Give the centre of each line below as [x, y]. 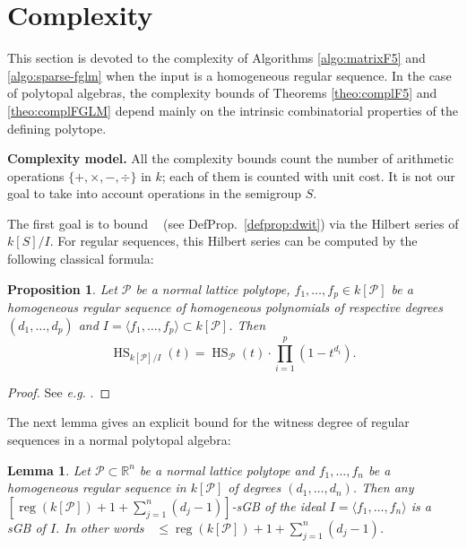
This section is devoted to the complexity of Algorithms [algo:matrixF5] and [216, 58]
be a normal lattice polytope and [227, 470]
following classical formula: [81, 259]
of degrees [255, 487]
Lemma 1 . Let [49, 470]
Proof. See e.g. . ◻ [59, 391]
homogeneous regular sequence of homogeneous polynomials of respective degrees [225, 307]
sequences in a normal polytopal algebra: [119, 440]
